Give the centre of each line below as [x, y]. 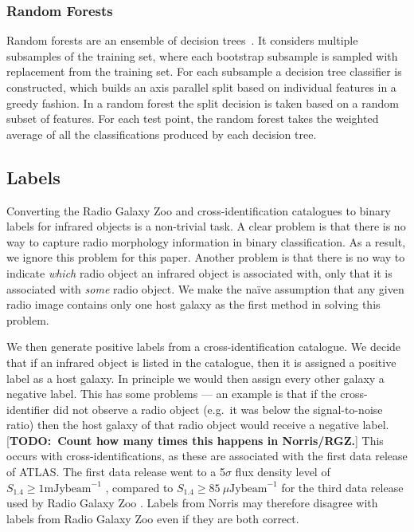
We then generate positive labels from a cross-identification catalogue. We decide [204, 347]
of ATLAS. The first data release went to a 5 [116, 472]
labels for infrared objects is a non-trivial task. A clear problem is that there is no [206, 226]
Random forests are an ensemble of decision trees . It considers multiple [182, 40]
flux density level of [283, 472]
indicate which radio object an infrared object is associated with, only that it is [199, 272]
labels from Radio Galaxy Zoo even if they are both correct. [153, 518]
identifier [28, 409]
